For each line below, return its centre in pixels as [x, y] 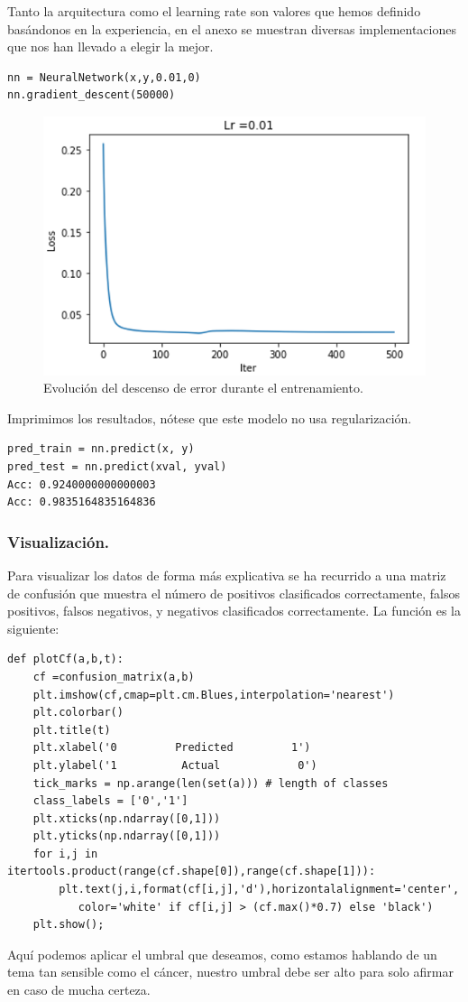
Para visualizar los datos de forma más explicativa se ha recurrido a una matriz [227, 575]
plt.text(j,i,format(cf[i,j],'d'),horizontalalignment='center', [259, 890]
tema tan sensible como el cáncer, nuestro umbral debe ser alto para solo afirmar [230, 972]
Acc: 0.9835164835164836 [82, 502]
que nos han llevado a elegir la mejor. [110, 46]
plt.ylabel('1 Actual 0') [175, 765]
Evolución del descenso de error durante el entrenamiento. [203, 388]
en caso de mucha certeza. [79, 990]
